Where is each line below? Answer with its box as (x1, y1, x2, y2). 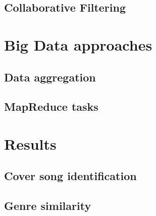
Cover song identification (4, 168, 137, 184)
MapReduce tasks (4, 99, 98, 114)
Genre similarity (4, 198, 91, 213)
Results (4, 133, 57, 154)
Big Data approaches (4, 34, 152, 55)
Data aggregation (4, 69, 96, 84)
